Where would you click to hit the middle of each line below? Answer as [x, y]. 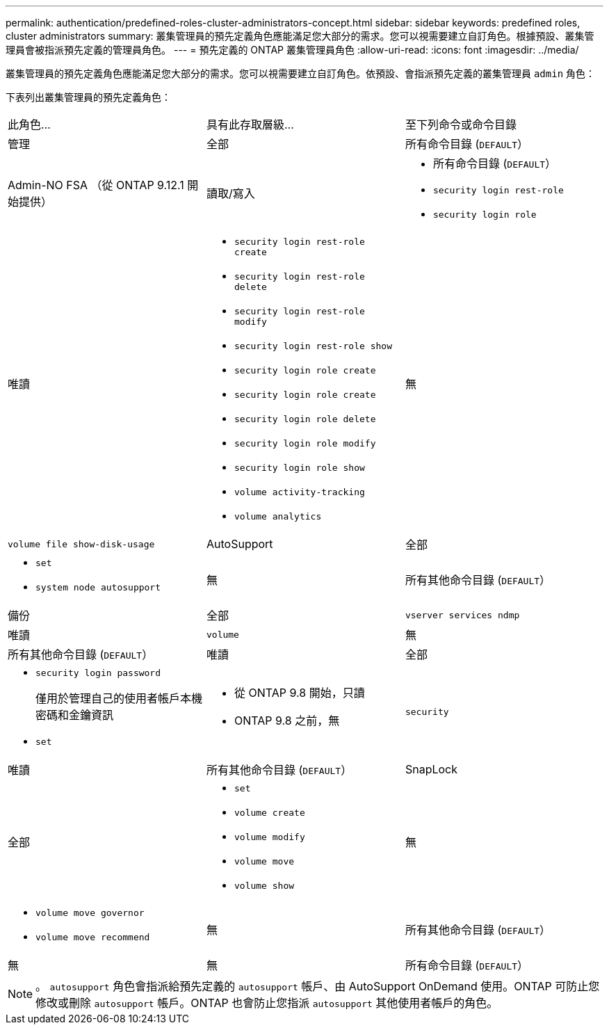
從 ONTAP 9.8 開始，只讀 [299, 693]
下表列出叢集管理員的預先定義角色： [88, 97]
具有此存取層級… [250, 124]
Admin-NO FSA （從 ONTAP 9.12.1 [96, 185]
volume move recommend [93, 937]
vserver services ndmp [462, 615]
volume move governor [90, 913]
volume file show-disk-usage [81, 544]
